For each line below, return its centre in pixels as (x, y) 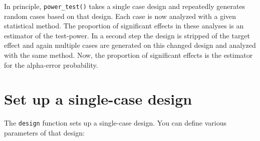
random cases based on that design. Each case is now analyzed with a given (120, 16)
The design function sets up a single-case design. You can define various (115, 123)
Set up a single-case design (98, 99)
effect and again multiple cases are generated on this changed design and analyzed (130, 45)
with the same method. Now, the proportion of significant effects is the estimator (128, 55)
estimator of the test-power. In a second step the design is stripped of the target (127, 35)
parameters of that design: (44, 133)
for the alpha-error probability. (51, 65)
